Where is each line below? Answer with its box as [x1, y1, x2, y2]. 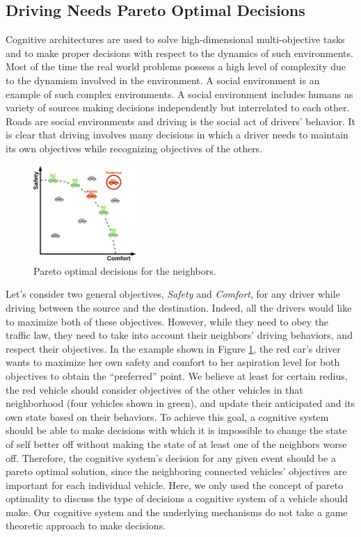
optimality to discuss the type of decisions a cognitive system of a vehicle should [6, 491, 348, 506]
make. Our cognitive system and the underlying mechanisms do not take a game [6, 504, 348, 519]
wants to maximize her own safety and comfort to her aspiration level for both [6, 355, 340, 369]
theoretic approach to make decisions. [6, 518, 166, 533]
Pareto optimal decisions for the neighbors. [33, 263, 216, 278]
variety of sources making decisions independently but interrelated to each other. [6, 100, 350, 115]
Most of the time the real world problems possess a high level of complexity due [6, 59, 346, 74]
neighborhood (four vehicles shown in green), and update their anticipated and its [6, 396, 355, 410]
